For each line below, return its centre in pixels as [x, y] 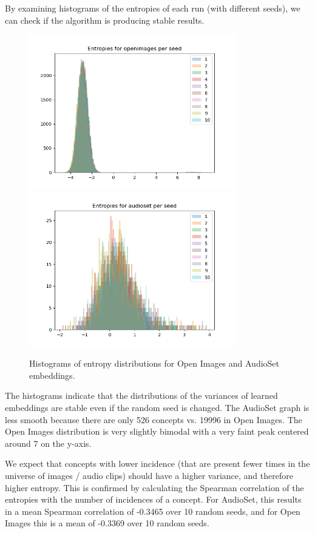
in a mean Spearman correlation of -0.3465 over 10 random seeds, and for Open [153, 511]
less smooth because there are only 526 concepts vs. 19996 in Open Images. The [154, 419]
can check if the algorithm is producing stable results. [105, 20]
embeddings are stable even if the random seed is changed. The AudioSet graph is [157, 407]
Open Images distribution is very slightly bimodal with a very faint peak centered [157, 431]
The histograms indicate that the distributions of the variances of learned [141, 396]
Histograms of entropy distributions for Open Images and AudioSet [154, 363]
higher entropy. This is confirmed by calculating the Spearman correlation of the [154, 487]
